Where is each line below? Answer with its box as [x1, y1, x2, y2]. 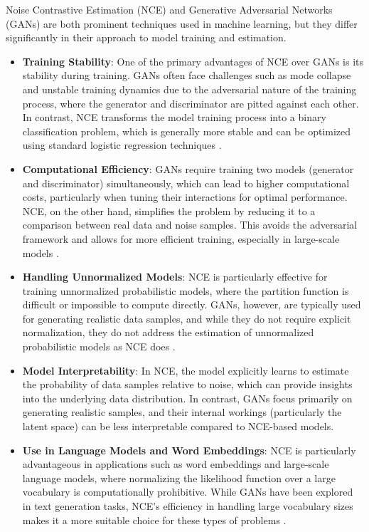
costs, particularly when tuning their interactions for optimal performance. [22, 189, 348, 204]
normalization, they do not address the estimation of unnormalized [22, 325, 314, 340]
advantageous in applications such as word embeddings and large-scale [22, 457, 329, 471]
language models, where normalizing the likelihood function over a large [22, 470, 336, 485]
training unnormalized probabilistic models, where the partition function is [22, 283, 349, 298]
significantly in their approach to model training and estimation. [6, 30, 287, 45]
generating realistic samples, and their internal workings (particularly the [22, 405, 342, 419]
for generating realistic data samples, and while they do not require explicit [22, 311, 351, 325]
